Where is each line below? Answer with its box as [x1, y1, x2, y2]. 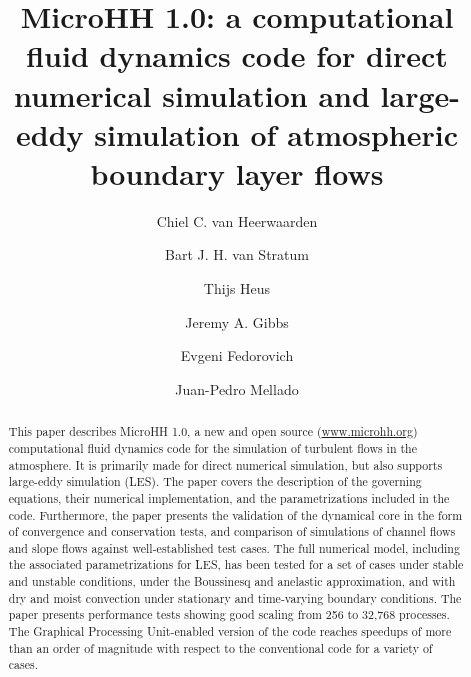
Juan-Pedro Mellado [175, 378, 299, 399]
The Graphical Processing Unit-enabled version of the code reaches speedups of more [8, 623, 452, 640]
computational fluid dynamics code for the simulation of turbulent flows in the [8, 439, 418, 456]
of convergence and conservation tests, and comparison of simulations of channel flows [8, 523, 456, 540]
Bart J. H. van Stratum [165, 244, 309, 265]
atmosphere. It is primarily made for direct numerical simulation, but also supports [8, 456, 443, 473]
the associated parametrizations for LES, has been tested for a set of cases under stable [8, 556, 464, 573]
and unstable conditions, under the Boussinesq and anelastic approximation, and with [8, 573, 456, 590]
